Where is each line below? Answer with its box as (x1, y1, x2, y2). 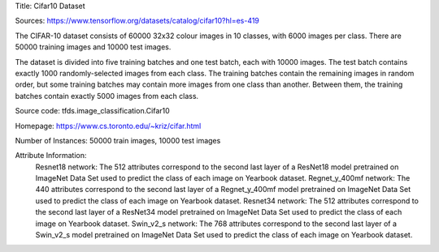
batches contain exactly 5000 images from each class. (15, 91, 199, 100)
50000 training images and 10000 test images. (15, 42, 172, 52)
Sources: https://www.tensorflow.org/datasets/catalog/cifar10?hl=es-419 (15, 16, 260, 26)
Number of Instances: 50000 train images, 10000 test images (15, 135, 221, 145)
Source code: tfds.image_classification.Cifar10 (15, 106, 170, 116)
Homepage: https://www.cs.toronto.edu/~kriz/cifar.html (15, 121, 202, 130)
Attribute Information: (15, 151, 87, 160)
